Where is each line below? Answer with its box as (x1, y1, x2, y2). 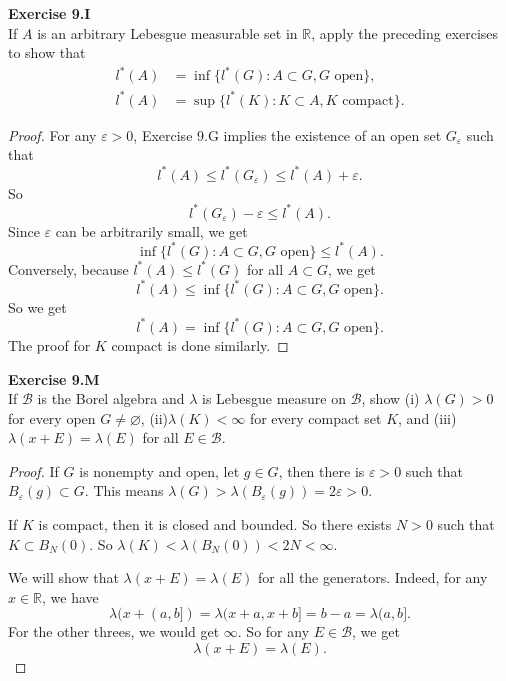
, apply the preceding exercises (311, 22, 499, 43)
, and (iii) (398, 407, 457, 428)
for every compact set (249, 407, 382, 428)
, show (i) (361, 388, 420, 409)
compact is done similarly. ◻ (111, 334, 289, 355)
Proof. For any (8, 124, 97, 145)
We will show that (8, 567, 119, 588)
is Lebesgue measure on (202, 388, 346, 409)
